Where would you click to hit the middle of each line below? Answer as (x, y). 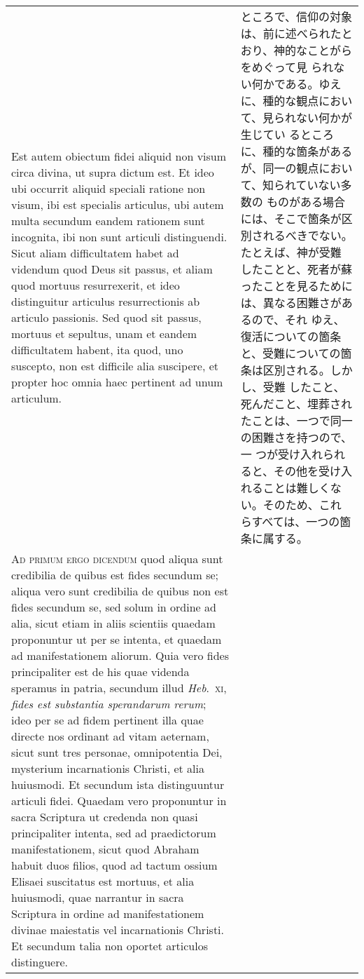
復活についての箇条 (291, 336)
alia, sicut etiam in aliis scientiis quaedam (113, 623)
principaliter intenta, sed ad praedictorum (114, 833)
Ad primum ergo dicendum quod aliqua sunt (117, 559)
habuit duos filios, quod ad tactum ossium (114, 865)
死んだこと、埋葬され (296, 404)
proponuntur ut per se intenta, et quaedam (117, 639)
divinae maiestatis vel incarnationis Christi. (118, 930)
